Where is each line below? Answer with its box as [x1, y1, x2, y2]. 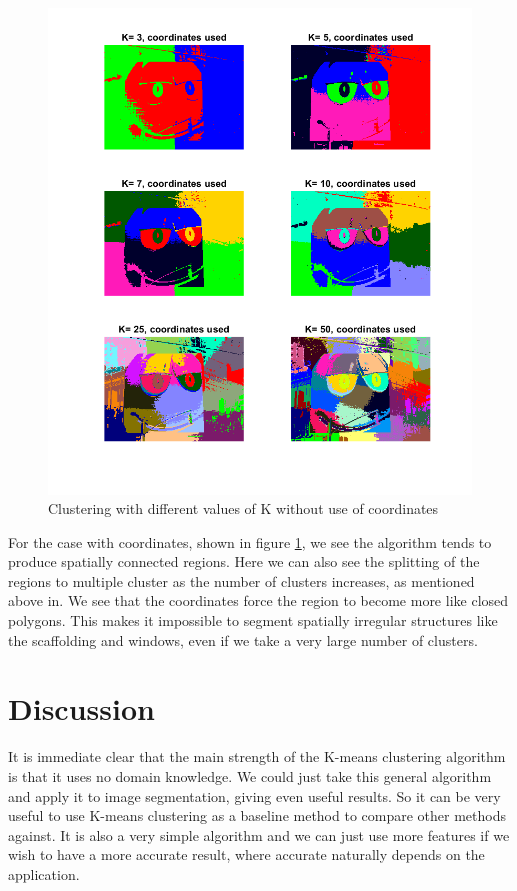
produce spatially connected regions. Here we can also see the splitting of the [8, 551, 480, 572]
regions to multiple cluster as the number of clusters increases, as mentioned [8, 570, 475, 591]
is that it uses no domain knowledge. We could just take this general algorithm [8, 765, 492, 786]
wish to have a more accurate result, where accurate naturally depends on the [8, 844, 485, 865]
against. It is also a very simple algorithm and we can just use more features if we [8, 824, 510, 845]
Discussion [8, 688, 155, 729]
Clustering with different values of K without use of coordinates [48, 498, 439, 519]
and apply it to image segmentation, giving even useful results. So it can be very [8, 785, 501, 806]
